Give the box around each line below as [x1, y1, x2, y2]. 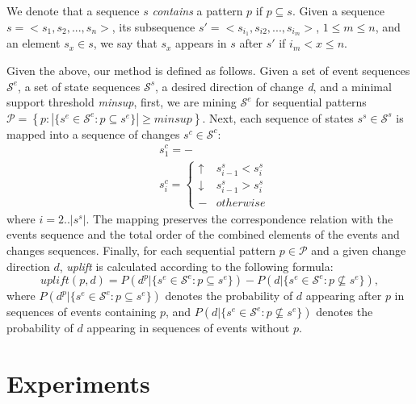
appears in [175, 35, 227, 52]
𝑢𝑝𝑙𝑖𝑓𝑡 [40, 275, 69, 287]
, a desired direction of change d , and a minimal [155, 77, 392, 94]
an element [6, 35, 61, 52]
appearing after [305, 287, 382, 304]
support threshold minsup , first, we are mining [6, 94, 237, 110]
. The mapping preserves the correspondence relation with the [86, 210, 393, 227]
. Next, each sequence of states [202, 109, 354, 126]
